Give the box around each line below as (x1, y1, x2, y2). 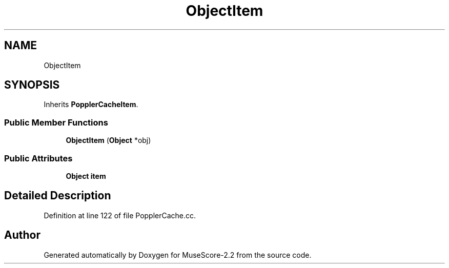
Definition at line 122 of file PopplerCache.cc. (44, 211, 196, 220)
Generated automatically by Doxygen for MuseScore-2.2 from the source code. (44, 250, 312, 259)
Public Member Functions (4, 117, 108, 128)
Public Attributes (4, 153, 73, 163)
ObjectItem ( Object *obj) (66, 136, 151, 145)
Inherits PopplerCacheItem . (44, 100, 138, 109)
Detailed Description (4, 189, 111, 202)
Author (4, 229, 40, 242)
